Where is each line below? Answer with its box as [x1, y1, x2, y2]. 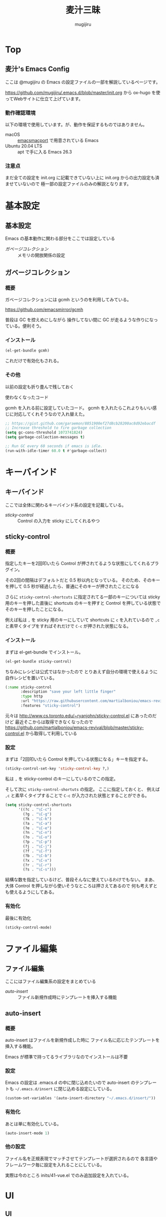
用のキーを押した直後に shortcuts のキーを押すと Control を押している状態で [5, 600, 161, 606]
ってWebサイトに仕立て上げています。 [5, 95, 83, 102]
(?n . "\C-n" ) [23, 830, 52, 835]
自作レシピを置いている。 [5, 675, 57, 681]
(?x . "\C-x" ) [23, 858, 52, 863]
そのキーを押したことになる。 [5, 606, 66, 612]
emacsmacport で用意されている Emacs [17, 138, 99, 143]
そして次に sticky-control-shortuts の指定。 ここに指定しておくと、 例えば [5, 787, 160, 792]
